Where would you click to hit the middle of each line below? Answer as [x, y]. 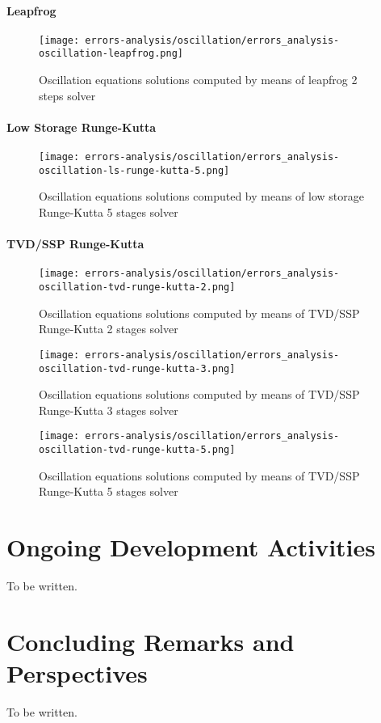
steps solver [67, 95]
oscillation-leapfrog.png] [111, 54]
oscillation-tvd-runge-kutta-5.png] [137, 450]
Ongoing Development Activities [191, 547]
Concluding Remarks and [151, 641]
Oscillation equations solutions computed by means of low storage [201, 196]
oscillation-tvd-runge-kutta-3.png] [137, 368]
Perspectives [77, 672]
